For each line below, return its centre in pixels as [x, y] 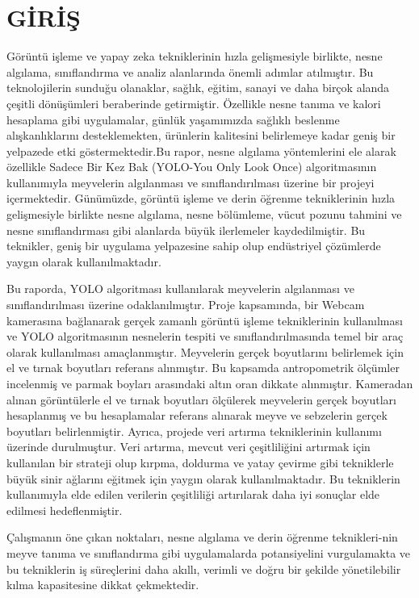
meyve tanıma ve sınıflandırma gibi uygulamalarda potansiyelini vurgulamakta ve [209, 552]
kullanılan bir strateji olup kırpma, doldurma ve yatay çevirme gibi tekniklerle [200, 462]
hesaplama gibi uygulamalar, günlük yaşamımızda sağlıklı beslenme [173, 119]
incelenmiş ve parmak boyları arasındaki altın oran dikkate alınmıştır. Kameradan [210, 383]
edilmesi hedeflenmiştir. [65, 510]
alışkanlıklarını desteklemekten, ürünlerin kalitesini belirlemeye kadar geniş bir [201, 135]
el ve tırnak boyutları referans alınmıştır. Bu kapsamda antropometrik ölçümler [203, 368]
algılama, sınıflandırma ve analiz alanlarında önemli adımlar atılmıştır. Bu [190, 71]
